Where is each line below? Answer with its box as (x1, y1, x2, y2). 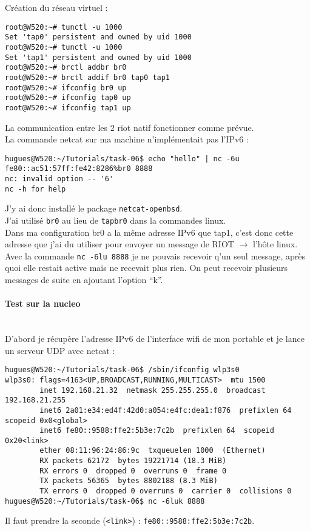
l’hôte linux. (252, 238, 298, 250)
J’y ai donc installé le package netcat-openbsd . (5, 202, 183, 215)
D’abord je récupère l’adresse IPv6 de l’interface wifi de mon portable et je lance (5, 332, 305, 345)
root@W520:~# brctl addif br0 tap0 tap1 (5, 73, 170, 82)
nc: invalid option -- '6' (5, 175, 113, 183)
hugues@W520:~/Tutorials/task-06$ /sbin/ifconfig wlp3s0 (5, 366, 240, 375)
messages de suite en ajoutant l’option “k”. (5, 273, 163, 286)
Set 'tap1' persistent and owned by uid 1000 (5, 53, 192, 62)
